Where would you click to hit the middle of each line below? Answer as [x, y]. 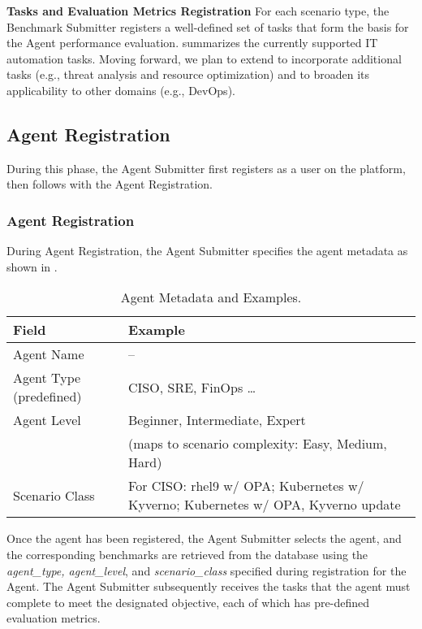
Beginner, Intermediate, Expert [217, 420]
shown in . [32, 266]
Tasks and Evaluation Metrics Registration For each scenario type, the [198, 11]
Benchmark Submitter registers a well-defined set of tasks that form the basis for [208, 26]
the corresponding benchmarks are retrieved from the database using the [187, 554]
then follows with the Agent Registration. [110, 184]
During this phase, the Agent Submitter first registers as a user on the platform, [206, 168]
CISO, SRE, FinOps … [192, 387]
